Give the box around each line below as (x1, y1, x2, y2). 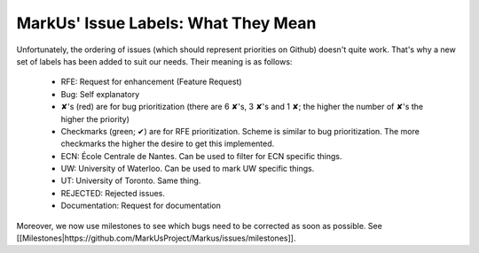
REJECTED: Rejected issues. (60, 188, 166, 198)
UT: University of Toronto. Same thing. (60, 175, 201, 186)
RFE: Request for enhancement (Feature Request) (60, 76, 243, 88)
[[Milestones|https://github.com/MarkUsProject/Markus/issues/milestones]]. (16, 233, 296, 243)
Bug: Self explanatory (60, 88, 140, 99)
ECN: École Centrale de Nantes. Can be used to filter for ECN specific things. (60, 150, 342, 161)
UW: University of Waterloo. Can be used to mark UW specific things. (60, 164, 315, 174)
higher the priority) (60, 113, 130, 124)
